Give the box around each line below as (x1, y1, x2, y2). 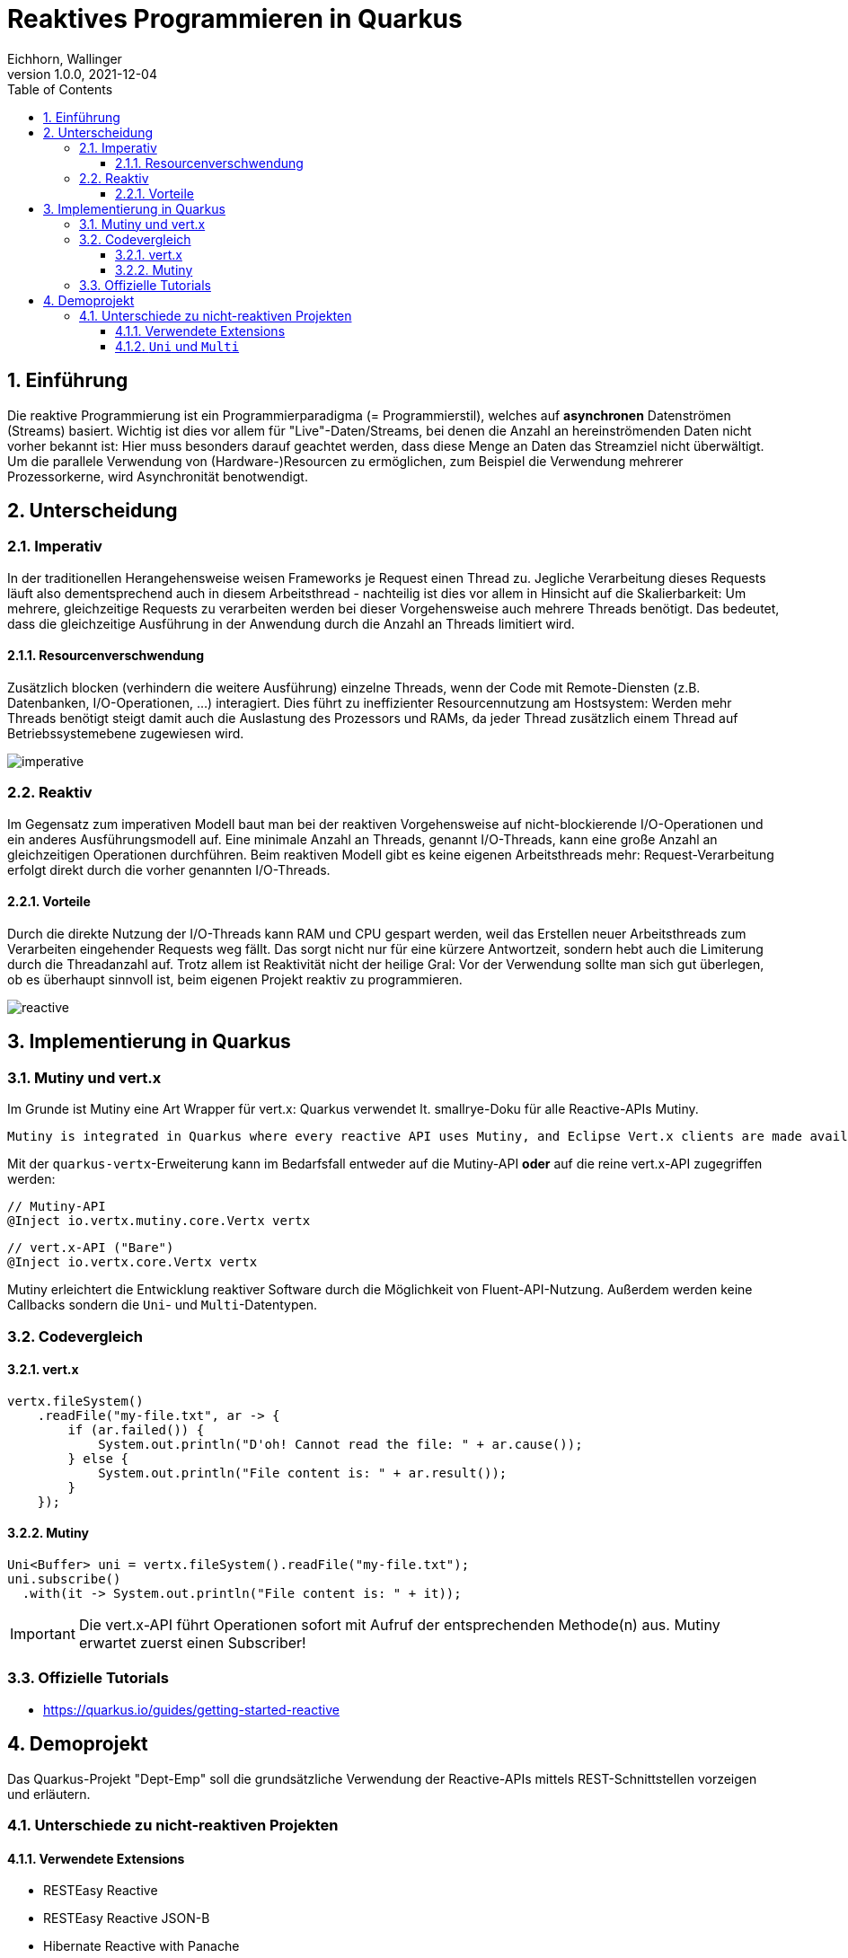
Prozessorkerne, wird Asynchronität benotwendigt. (7, 468, 308, 484)
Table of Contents (7, 81, 113, 97)
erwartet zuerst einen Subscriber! (78, 1634, 306, 1653)
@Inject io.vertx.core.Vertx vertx (7, 1255, 258, 1270)
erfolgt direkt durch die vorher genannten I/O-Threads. (7, 861, 331, 878)
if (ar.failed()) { (67, 1422, 205, 1437)
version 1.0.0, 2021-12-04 (7, 66, 157, 82)
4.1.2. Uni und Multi (115, 338, 240, 354)
